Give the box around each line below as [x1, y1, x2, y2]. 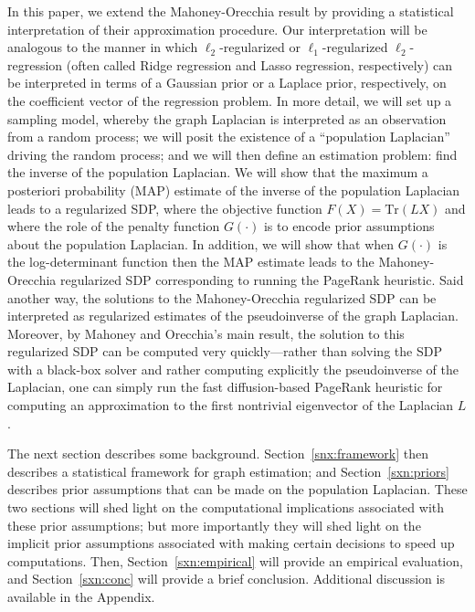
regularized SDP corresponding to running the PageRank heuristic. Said [59, 269, 464, 289]
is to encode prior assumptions [263, 216, 435, 236]
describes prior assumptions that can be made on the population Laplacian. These [7, 480, 468, 499]
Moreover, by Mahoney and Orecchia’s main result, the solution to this [7, 323, 405, 343]
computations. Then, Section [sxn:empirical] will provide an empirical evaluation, [7, 551, 463, 570]
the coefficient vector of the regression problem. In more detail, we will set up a [7, 90, 452, 110]
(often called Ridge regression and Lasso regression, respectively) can [66, 55, 453, 74]
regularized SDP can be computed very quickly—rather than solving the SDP [7, 342, 442, 361]
